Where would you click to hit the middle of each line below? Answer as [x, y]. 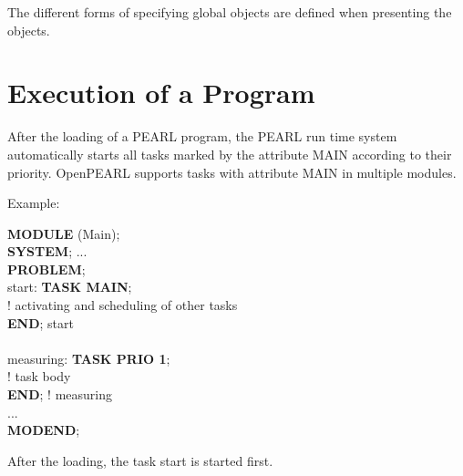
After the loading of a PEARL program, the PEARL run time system [202, 136]
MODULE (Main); [64, 233]
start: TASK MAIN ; [70, 287]
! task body [39, 376]
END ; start [41, 322]
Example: [34, 203]
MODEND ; [44, 430]
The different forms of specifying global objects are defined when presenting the [230, 12]
